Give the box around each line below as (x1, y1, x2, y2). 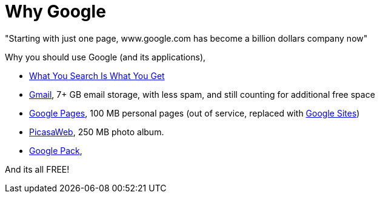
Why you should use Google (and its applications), (5, 51, 206, 62)
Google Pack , (29, 145, 82, 156)
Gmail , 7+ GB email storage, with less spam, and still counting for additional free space (29, 89, 375, 100)
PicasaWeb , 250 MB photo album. (29, 126, 164, 137)
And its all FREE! (5, 164, 70, 174)
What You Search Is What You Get (29, 70, 165, 81)
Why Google (5, 1, 106, 22)
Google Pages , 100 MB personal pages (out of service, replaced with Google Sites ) (29, 107, 360, 118)
